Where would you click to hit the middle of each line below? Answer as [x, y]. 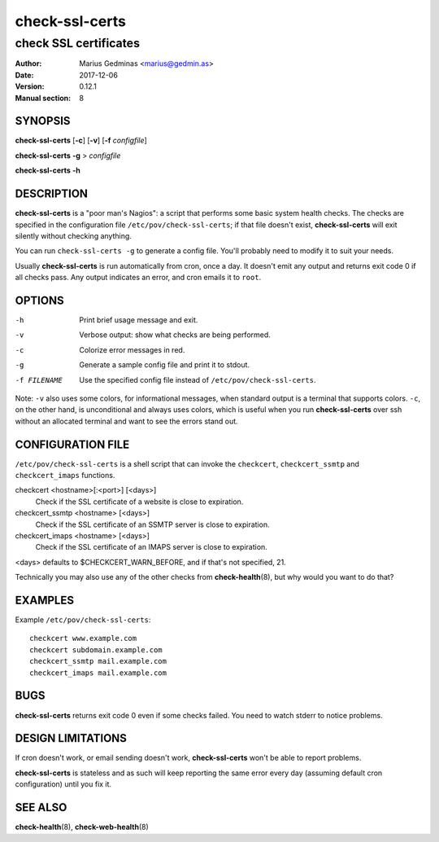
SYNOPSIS [43, 121]
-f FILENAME [39, 380]
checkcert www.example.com [83, 638]
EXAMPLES [45, 600]
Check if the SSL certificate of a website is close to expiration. [139, 502]
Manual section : [43, 98]
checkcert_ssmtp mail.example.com [98, 661]
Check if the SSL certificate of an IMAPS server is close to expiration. [151, 547]
